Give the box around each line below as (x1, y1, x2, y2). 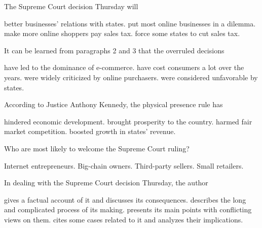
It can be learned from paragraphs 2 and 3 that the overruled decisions (4, 45, 224, 55)
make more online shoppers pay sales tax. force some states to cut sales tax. (4, 28, 240, 39)
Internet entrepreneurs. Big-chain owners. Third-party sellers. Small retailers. (4, 160, 244, 171)
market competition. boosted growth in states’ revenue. (4, 126, 176, 137)
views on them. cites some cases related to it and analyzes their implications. (4, 214, 243, 224)
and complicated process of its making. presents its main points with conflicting (4, 204, 252, 215)
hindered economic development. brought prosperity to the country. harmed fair (4, 116, 252, 126)
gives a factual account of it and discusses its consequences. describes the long (4, 194, 246, 205)
